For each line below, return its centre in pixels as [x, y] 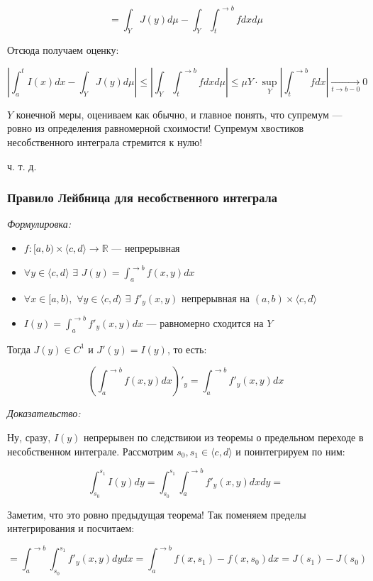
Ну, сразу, [29, 437]
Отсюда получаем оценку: [63, 50]
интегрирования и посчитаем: [71, 528]
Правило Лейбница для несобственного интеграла [142, 198]
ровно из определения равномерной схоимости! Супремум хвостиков [156, 128]
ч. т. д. [22, 166]
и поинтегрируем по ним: [290, 451]
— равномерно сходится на [205, 322]
